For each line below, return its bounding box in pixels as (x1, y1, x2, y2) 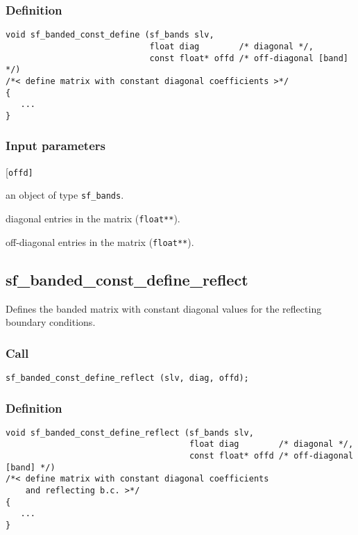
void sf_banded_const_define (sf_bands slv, (6, 30, 214, 40)
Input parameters (6, 137, 105, 154)
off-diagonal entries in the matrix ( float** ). (6, 234, 194, 249)
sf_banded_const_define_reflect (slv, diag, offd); (6, 372, 249, 383)
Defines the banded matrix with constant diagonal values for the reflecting (6, 301, 322, 315)
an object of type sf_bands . (6, 188, 124, 202)
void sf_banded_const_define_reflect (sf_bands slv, (6, 427, 254, 438)
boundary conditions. (6, 315, 96, 329)
